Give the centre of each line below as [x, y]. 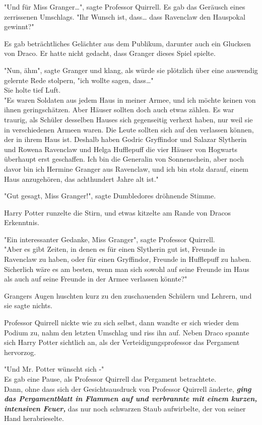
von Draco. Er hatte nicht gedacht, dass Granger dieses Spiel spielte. [110, 53]
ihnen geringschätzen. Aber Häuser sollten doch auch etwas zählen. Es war [119, 110]
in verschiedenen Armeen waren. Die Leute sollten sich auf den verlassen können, [129, 129]
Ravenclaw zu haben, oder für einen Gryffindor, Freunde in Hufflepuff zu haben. [128, 259]
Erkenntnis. [22, 222]
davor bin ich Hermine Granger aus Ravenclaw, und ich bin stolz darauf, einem [126, 168]
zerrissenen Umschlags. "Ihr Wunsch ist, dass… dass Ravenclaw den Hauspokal [125, 16]
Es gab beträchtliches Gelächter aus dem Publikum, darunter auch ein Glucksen [127, 43]
